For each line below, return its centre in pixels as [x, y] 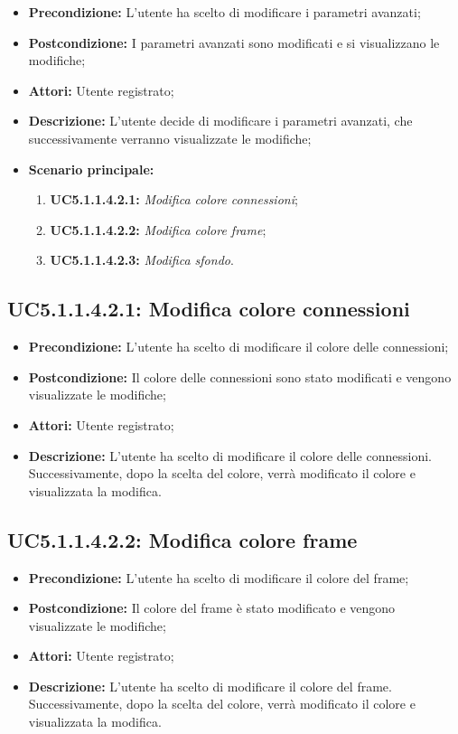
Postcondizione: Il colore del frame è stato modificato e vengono [212, 608]
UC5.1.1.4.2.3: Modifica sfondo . [142, 260]
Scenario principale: [91, 169]
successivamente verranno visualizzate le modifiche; [170, 138]
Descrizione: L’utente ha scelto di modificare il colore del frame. [210, 686]
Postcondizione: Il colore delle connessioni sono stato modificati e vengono [240, 376]
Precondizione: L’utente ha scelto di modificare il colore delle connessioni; [238, 347]
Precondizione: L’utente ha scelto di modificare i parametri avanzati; [224, 12]
